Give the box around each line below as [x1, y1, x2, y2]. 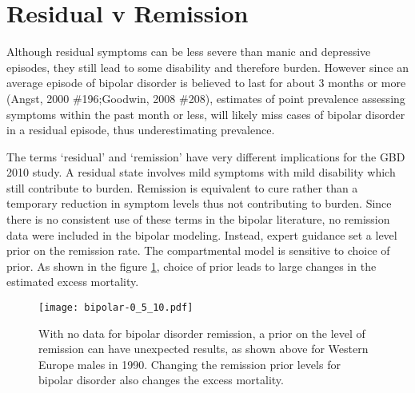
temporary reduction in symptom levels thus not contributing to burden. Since [6, 195, 392, 212]
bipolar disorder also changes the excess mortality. [38, 371, 284, 388]
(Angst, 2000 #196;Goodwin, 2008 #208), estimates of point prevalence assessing [6, 89, 405, 106]
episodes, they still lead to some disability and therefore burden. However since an [6, 58, 409, 75]
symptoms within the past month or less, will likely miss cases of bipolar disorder [6, 105, 405, 122]
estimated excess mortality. [6, 273, 139, 290]
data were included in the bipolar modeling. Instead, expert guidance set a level [6, 226, 397, 243]
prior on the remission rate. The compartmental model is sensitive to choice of [6, 242, 390, 259]
